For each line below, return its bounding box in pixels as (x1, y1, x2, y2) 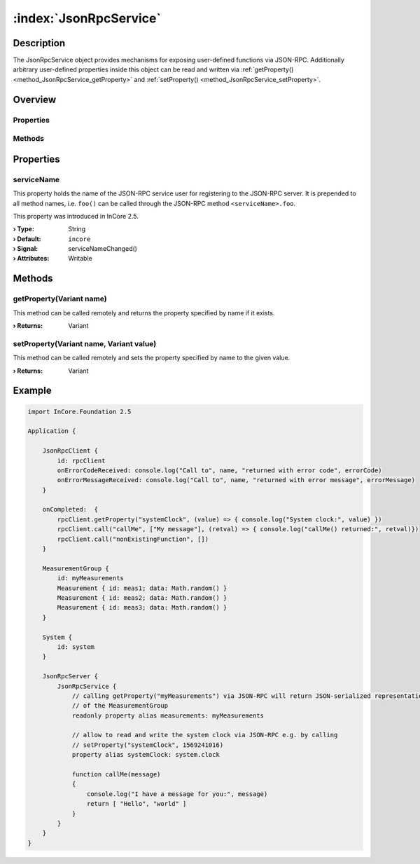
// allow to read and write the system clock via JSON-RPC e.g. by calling (71, 731, 338, 739)
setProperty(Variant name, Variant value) (13, 338, 157, 348)
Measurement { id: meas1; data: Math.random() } (57, 584, 227, 592)
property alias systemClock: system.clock (71, 750, 220, 759)
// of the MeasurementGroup (71, 701, 168, 710)
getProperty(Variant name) (13, 294, 108, 304)
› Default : (13, 235, 41, 243)
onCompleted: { (42, 505, 98, 514)
